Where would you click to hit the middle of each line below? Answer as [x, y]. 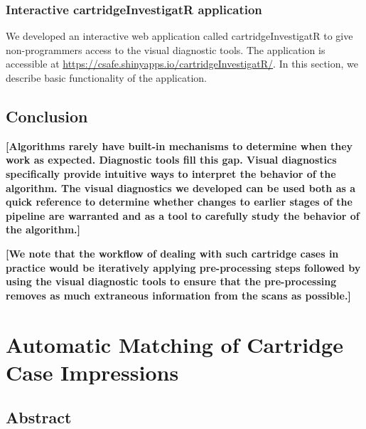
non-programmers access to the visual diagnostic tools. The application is [166, 49]
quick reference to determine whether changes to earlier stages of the [179, 202]
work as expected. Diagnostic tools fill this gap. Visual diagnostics [171, 160]
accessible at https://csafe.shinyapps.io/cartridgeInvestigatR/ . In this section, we [182, 64]
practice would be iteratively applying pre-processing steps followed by [183, 267]
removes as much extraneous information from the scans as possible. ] [178, 295]
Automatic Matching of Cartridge [174, 344]
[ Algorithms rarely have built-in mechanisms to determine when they [179, 145]
